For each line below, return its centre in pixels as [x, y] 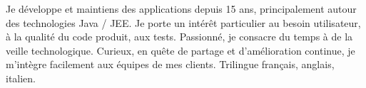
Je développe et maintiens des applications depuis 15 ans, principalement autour [181, 9]
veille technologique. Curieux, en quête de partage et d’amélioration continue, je [181, 50]
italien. [21, 78]
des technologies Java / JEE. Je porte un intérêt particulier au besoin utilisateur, [183, 22]
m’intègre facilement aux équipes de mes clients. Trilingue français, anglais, [170, 64]
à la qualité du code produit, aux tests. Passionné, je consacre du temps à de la [179, 37]
